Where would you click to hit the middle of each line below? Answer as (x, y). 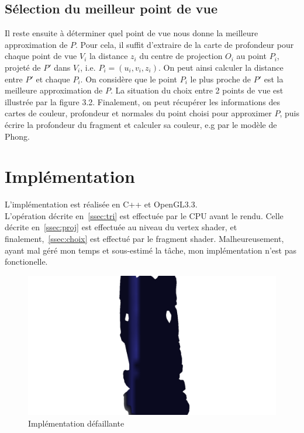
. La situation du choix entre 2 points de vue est (197, 90)
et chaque (53, 79)
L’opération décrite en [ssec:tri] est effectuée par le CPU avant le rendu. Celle (144, 215)
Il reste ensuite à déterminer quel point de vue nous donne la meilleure (132, 33)
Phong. (17, 136)
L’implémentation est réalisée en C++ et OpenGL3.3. (101, 204)
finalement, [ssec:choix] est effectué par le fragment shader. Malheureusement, (144, 239)
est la (274, 79)
